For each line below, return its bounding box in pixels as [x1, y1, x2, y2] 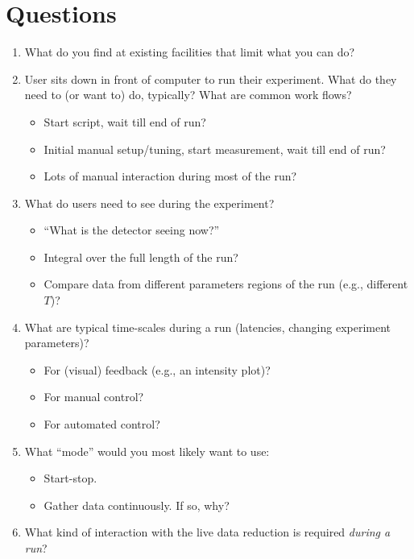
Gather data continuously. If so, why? [43, 496, 230, 513]
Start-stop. [43, 470, 97, 487]
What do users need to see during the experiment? [24, 194, 275, 211]
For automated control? [43, 416, 160, 433]
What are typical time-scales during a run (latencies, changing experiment [24, 318, 391, 335]
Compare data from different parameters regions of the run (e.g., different [43, 275, 408, 292]
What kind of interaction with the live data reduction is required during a [24, 524, 391, 540]
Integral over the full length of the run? [43, 248, 238, 265]
